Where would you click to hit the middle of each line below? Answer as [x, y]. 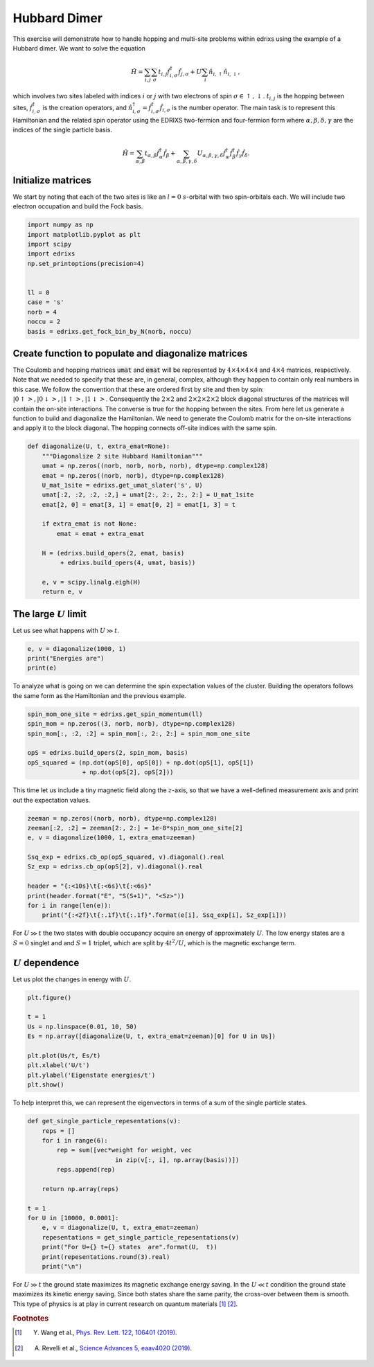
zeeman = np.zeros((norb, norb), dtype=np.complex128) [122, 818]
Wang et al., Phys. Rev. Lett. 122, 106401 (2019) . [109, 1332]
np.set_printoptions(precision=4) [86, 263]
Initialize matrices [52, 180]
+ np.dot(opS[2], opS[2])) [128, 772]
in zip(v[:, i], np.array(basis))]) [177, 1160]
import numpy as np [60, 225]
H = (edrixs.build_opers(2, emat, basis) [113, 553]
